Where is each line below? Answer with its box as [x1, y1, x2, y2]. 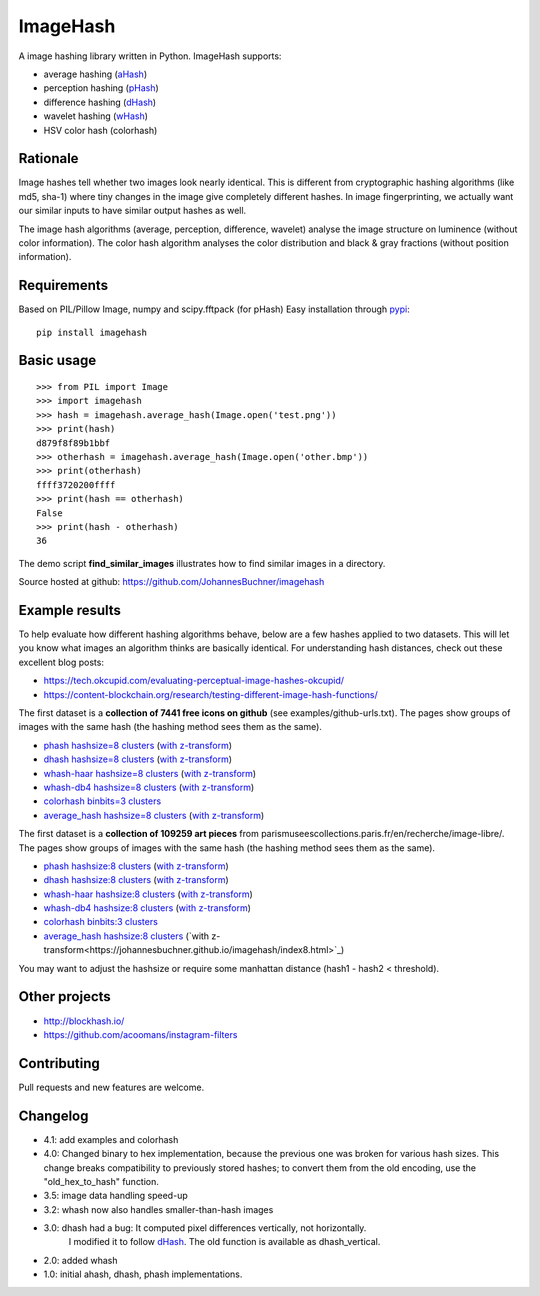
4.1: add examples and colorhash [43, 1133, 179, 1145]
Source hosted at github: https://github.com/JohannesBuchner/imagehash [18, 576, 325, 588]
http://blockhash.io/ [43, 1015, 125, 1027]
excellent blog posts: [18, 656, 105, 668]
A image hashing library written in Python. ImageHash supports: [18, 50, 282, 62]
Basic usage [18, 352, 97, 369]
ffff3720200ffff [36, 479, 116, 490]
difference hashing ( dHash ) [43, 96, 157, 108]
